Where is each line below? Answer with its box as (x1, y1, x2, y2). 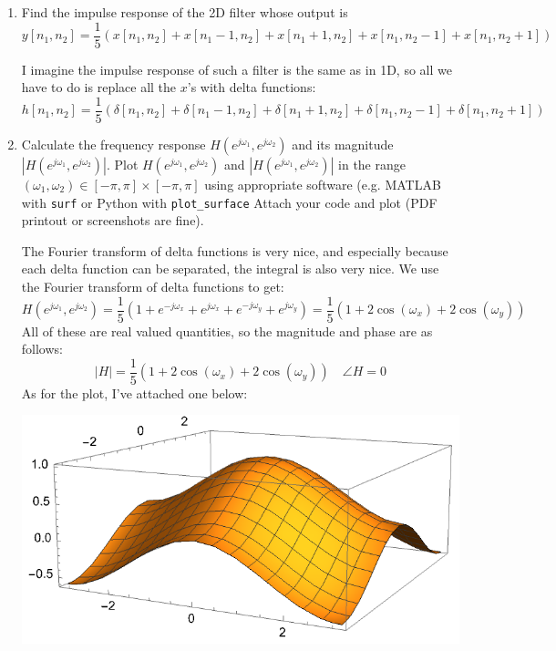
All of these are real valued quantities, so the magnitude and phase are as (21, 321, 433, 340)
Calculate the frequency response (21, 134, 206, 153)
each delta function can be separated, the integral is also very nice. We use (21, 259, 439, 278)
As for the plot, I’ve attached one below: (21, 383, 248, 402)
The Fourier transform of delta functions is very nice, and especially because (21, 241, 448, 260)
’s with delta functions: (187, 77, 316, 97)
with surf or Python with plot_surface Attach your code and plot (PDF (21, 192, 438, 212)
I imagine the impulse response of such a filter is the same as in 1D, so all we (21, 59, 452, 78)
